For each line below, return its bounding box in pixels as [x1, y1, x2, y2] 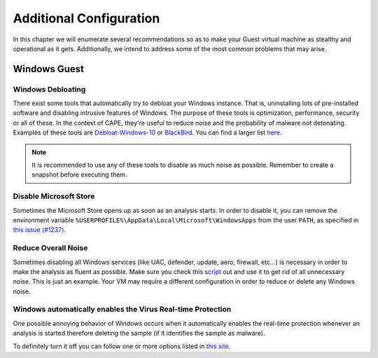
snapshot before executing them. [31, 170, 127, 179]
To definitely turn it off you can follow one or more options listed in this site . [13, 342, 231, 350]
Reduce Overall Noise [13, 243, 88, 253]
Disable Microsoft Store [13, 191, 95, 201]
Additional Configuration [13, 11, 160, 26]
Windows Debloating [13, 84, 86, 94]
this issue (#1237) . [13, 226, 66, 234]
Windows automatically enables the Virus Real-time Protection [13, 305, 232, 315]
